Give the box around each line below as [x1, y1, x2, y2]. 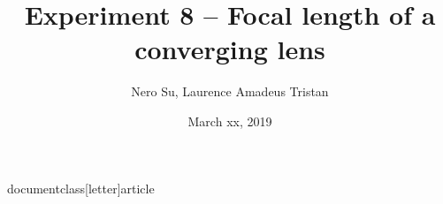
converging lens [134, 31, 325, 67]
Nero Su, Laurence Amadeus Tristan [131, 82, 329, 101]
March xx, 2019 [187, 111, 272, 130]
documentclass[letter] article [7, 178, 155, 197]
